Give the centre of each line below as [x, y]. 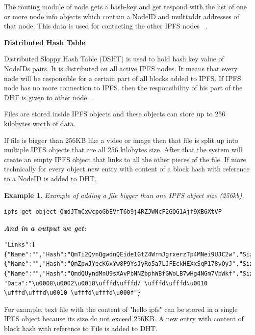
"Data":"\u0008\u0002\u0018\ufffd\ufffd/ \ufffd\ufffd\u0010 [106, 283]
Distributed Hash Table [45, 42]
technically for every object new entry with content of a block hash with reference [127, 169]
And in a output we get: [45, 228]
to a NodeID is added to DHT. [50, 178]
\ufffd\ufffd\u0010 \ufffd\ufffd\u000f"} [73, 293]
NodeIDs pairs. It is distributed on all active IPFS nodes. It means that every [121, 68]
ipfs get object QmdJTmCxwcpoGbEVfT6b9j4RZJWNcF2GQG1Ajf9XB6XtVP [113, 212]
